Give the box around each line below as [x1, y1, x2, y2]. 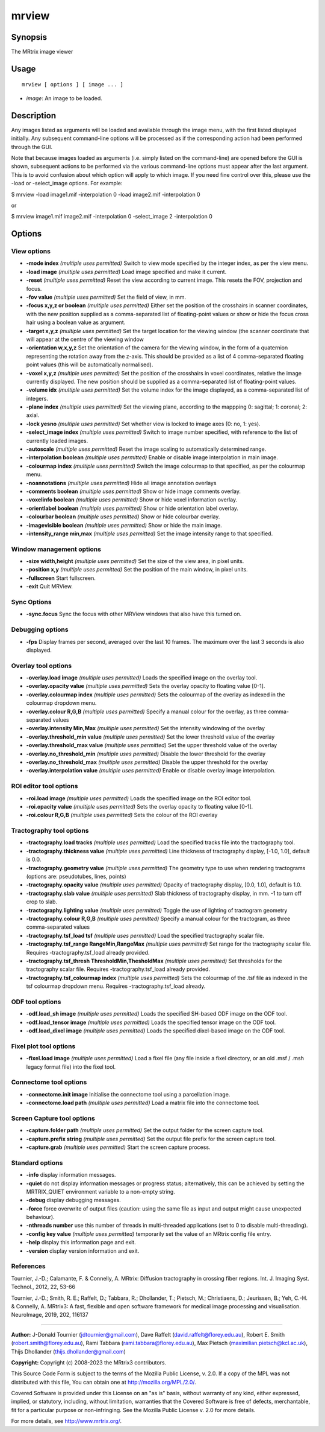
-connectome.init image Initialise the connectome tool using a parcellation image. [26, 1090, 231, 1098]
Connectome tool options [11, 1078, 87, 1086]
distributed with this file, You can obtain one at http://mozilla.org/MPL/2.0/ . [11, 1378, 197, 1386]
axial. [26, 412, 40, 419]
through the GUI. [11, 143, 52, 150]
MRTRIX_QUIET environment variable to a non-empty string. [26, 1188, 176, 1195]
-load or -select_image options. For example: [11, 180, 123, 187]
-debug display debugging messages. [26, 1197, 122, 1204]
